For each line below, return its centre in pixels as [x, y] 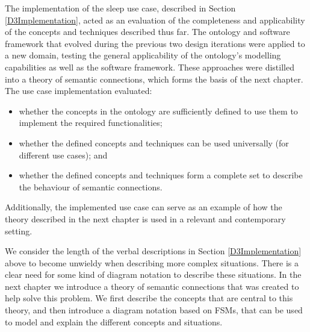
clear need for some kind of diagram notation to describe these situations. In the [153, 274]
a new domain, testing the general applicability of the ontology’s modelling [143, 55]
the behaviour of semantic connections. [91, 186]
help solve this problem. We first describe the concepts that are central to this [149, 298]
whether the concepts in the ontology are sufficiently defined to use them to [158, 111]
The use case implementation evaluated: [79, 91]
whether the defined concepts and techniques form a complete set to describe [161, 175]
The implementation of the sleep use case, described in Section [120, 8]
